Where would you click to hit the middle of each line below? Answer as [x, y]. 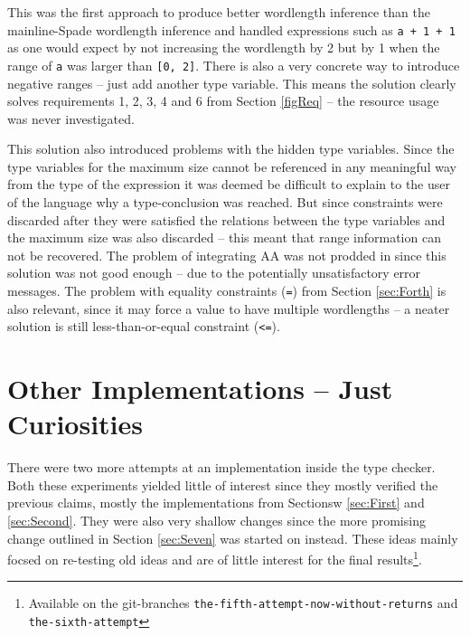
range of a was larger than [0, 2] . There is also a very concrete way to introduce [234, 65]
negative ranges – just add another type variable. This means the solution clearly [232, 83]
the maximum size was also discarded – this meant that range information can [224, 237]
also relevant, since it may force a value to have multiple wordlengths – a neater [229, 308]
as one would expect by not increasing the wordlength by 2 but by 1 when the [224, 47]
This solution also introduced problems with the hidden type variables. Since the [231, 149]
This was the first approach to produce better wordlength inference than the [219, 12]
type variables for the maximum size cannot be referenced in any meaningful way [232, 166]
